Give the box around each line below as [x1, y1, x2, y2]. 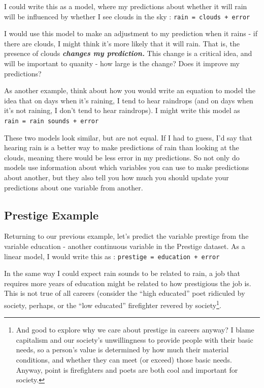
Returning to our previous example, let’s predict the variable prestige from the [4, 231, 249, 241]
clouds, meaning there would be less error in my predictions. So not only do [4, 152, 240, 162]
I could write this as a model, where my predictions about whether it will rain [4, 1, 247, 11]
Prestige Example [4, 207, 98, 223]
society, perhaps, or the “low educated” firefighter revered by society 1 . [4, 298, 221, 310]
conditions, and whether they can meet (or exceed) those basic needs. [16, 354, 232, 365]
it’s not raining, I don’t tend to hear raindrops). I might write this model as [4, 105, 240, 116]
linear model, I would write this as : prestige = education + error [4, 251, 220, 261]
